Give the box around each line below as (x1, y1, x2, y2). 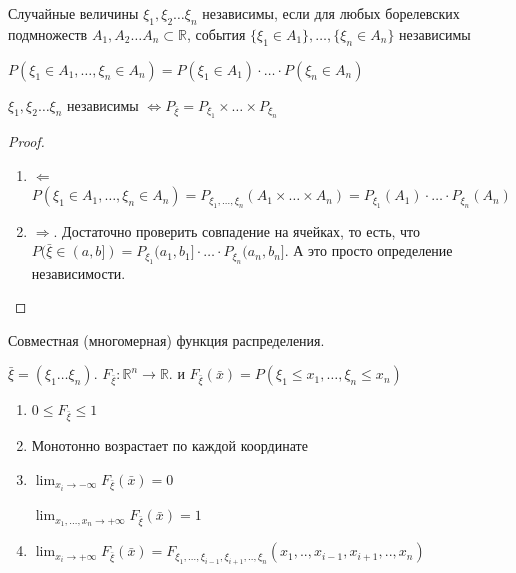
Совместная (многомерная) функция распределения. (8, 329, 325, 350)
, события (186, 23, 246, 44)
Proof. (8, 131, 45, 151)
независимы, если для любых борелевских (202, 3, 460, 23)
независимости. (31, 262, 126, 283)
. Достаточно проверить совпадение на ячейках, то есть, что (53, 220, 421, 241)
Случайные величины (8, 3, 139, 23)
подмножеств (8, 23, 88, 44)
